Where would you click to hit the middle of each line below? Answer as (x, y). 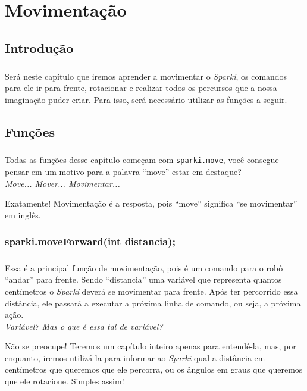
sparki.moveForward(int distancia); (90, 241)
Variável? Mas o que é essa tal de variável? (84, 326)
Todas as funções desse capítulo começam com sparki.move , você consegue (142, 160)
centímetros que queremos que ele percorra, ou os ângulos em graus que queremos (154, 369)
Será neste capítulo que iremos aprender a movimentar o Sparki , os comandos (146, 76)
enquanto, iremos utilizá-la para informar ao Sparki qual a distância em (135, 357)
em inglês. (23, 215)
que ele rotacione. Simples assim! (65, 381)
